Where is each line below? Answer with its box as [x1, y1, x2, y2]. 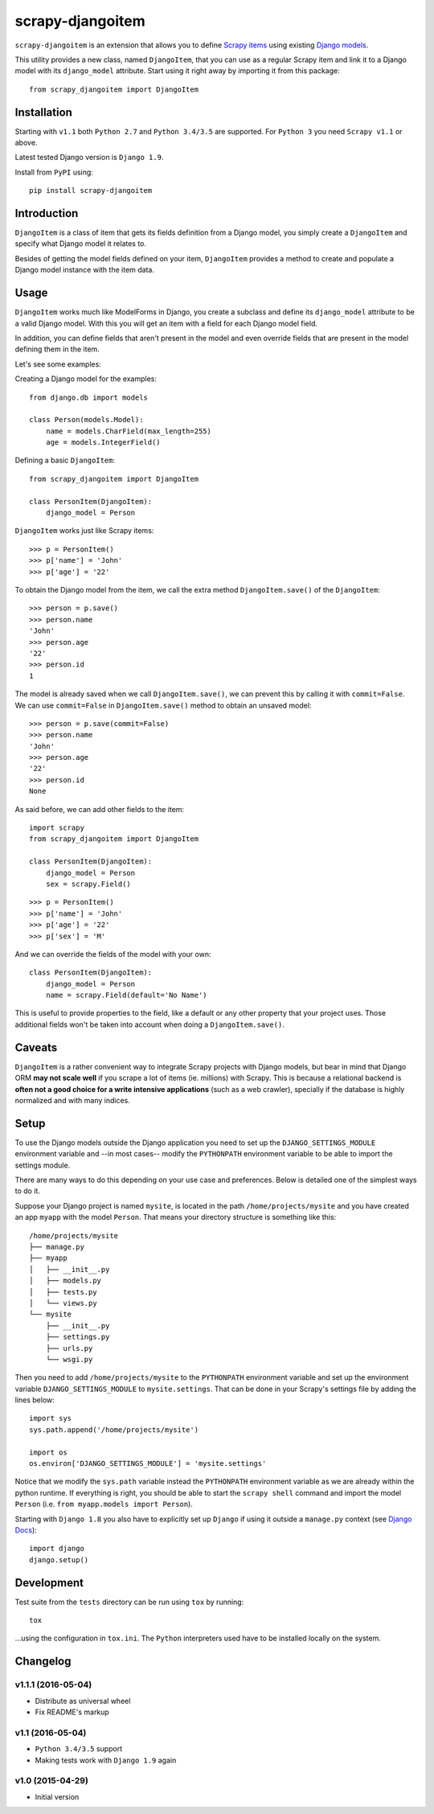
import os [29, 1447, 68, 1457]
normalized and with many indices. [14, 1095, 130, 1105]
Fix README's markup [35, 1707, 110, 1717]
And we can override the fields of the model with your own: [14, 949, 211, 958]
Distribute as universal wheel [35, 1696, 131, 1705]
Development [14, 1576, 84, 1590]
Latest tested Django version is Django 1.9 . [14, 153, 164, 162]
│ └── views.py [29, 1299, 97, 1307]
